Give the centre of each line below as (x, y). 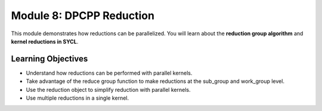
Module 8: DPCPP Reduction (83, 16)
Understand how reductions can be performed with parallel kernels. (109, 73)
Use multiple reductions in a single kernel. (78, 98)
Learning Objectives (49, 59)
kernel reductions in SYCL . (45, 41)
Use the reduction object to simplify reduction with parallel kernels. (108, 90)
